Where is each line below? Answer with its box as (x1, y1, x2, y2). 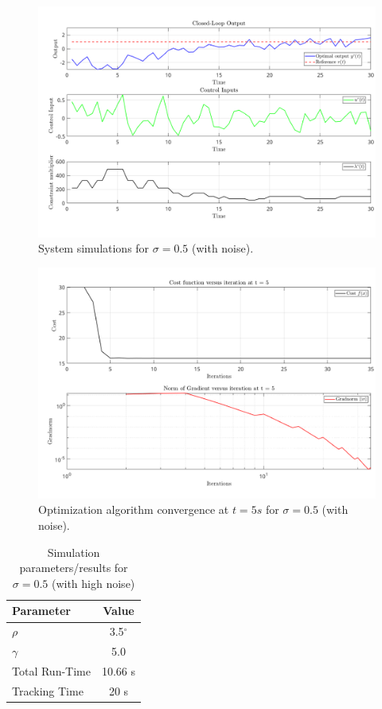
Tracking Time (12, 682, 84, 699)
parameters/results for (19, 559, 128, 576)
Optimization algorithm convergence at (38, 501, 229, 518)
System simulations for (38, 240, 150, 257)
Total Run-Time (12, 662, 91, 679)
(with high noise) (51, 574, 135, 591)
